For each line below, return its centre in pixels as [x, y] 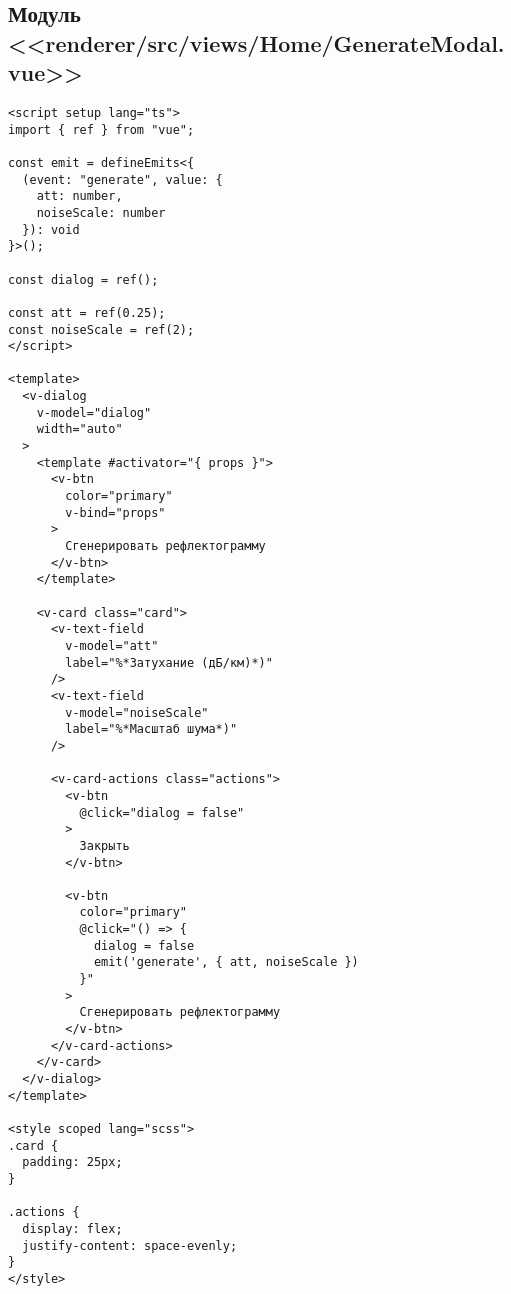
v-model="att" [112, 645]
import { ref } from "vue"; [101, 129]
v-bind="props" [115, 512]
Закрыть [104, 845]
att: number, [79, 196]
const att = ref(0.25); [87, 312]
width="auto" [79, 429]
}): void [51, 229]
